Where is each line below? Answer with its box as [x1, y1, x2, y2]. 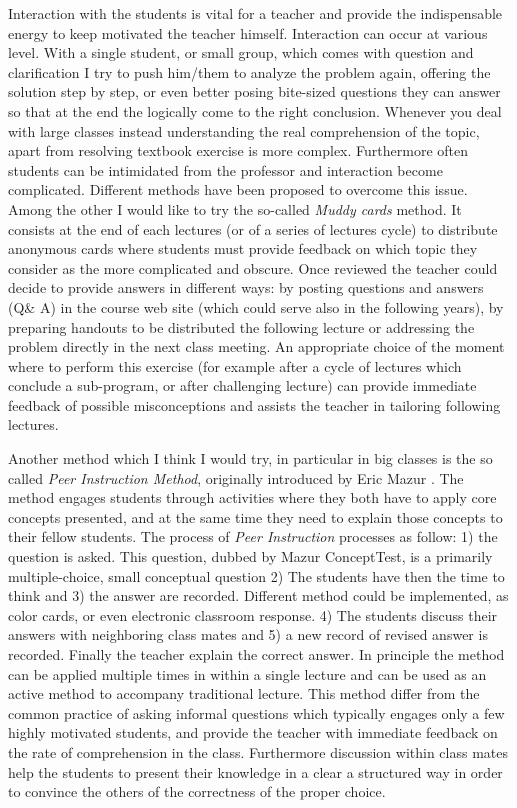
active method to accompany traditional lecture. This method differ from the [8, 683, 480, 704]
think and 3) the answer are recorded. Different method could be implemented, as [8, 585, 509, 606]
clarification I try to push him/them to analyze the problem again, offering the [8, 61, 491, 82]
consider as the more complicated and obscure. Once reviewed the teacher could [8, 257, 498, 278]
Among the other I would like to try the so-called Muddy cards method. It [8, 198, 462, 219]
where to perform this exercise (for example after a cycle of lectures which [8, 355, 462, 376]
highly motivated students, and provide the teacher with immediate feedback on [8, 722, 498, 743]
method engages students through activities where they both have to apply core [8, 487, 497, 508]
